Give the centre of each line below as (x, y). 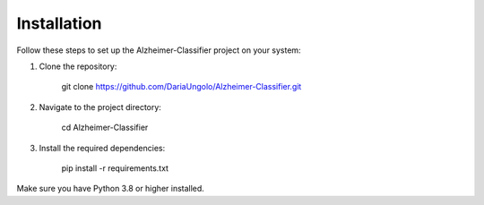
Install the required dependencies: (102, 148)
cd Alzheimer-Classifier (105, 128)
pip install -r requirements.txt (115, 168)
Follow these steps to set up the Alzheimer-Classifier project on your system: (159, 50)
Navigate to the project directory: (100, 107)
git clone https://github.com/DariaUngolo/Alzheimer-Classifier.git (181, 87)
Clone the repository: (78, 66)
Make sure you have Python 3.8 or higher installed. (111, 189)
